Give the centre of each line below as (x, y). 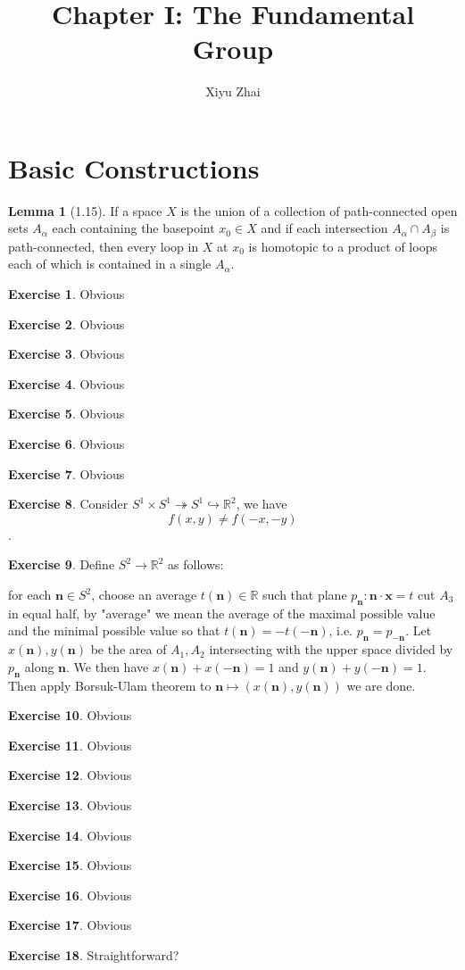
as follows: (196, 564)
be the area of (129, 649)
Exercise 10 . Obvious (70, 715)
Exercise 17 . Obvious (70, 925)
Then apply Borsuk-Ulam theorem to (110, 685)
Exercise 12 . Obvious (70, 775)
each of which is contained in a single (110, 264)
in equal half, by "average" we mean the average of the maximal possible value (222, 613)
